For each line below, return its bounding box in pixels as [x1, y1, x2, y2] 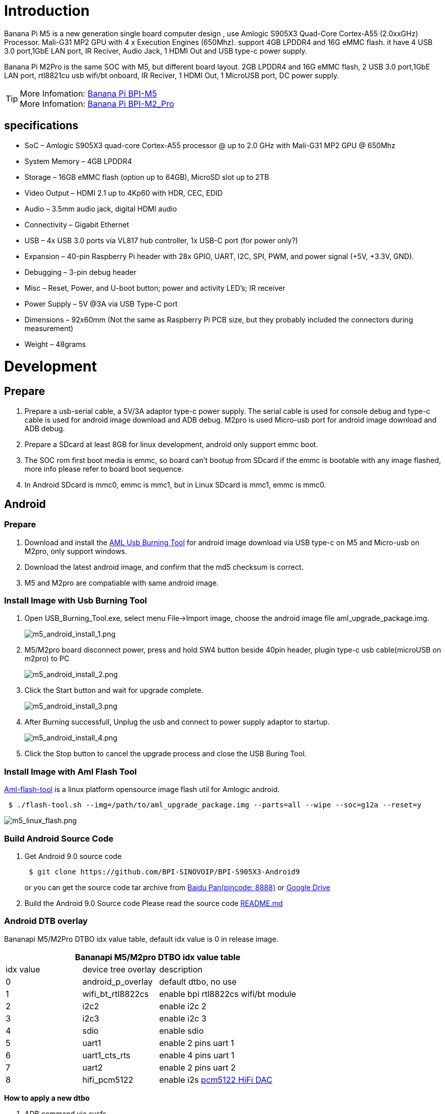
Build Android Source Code [4, 833, 114, 844]
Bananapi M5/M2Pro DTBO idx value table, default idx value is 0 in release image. [4, 934, 279, 943]
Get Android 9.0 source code [24, 851, 122, 861]
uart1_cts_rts [82, 1050, 131, 1060]
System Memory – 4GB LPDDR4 [24, 156, 132, 166]
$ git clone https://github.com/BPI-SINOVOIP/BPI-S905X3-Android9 [29, 867, 300, 876]
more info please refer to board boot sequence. [24, 464, 184, 473]
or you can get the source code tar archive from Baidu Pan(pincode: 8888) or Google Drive [24, 883, 331, 892]
